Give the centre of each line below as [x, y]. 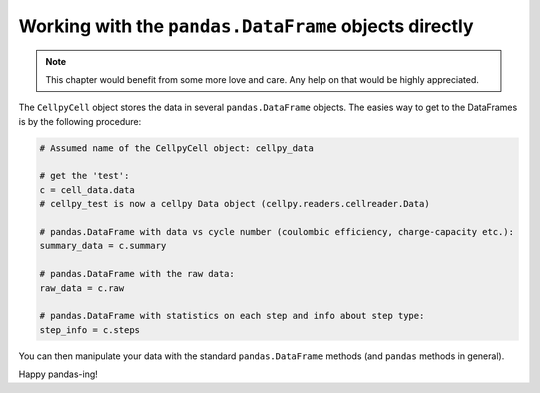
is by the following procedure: [80, 121]
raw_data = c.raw [82, 288]
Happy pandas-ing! [58, 374]
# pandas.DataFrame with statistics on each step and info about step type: [232, 316]
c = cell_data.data [87, 189]
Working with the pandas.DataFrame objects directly [246, 26]
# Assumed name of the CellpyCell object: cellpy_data [176, 148]
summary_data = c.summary [103, 246]
